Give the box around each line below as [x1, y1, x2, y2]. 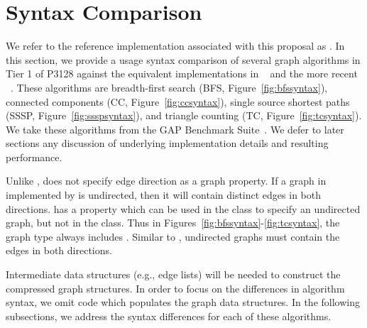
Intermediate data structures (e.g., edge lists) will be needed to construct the [6, 267, 341, 282]
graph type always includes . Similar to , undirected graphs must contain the [6, 229, 340, 244]
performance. [6, 149, 62, 164]
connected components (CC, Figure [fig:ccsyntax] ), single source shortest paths [6, 94, 350, 109]
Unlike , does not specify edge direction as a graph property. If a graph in [6, 173, 327, 188]
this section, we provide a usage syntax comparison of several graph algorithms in [6, 52, 361, 67]
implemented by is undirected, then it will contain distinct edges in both [6, 187, 322, 202]
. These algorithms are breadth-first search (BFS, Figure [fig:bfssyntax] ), [11, 80, 328, 94]
